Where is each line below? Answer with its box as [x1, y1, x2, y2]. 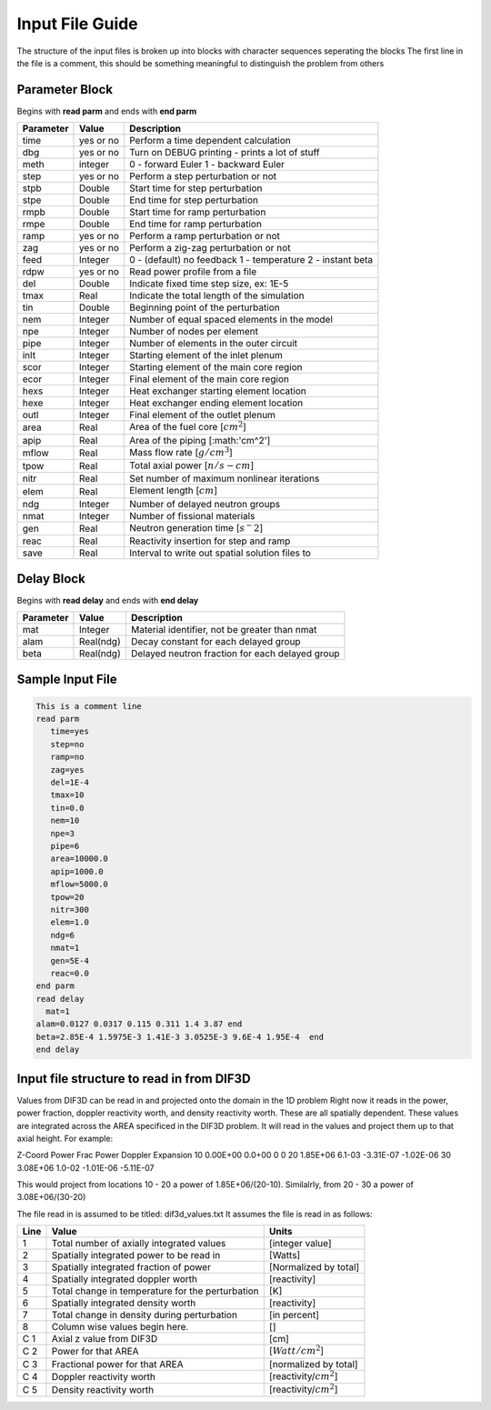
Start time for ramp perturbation [128, 205, 266, 218]
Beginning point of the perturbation [128, 301, 281, 314]
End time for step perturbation [128, 194, 259, 206]
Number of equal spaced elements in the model [128, 314, 334, 326]
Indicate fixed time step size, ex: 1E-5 [128, 277, 289, 290]
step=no [50, 739, 85, 749]
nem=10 [50, 815, 80, 826]
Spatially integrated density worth [51, 1296, 196, 1309]
